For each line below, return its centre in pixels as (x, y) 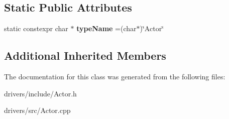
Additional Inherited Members (85, 55)
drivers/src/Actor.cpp (37, 110)
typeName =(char (106, 28)
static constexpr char (36, 28)
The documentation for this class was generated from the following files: (115, 76)
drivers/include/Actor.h (40, 93)
